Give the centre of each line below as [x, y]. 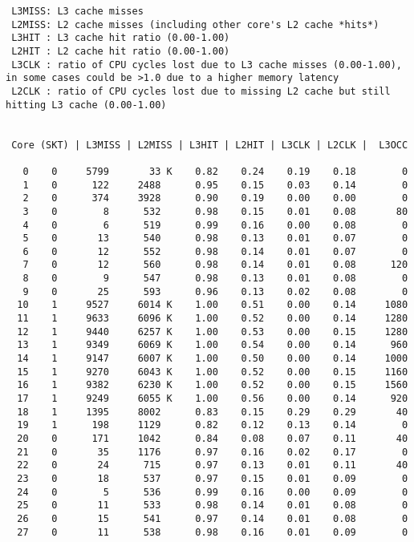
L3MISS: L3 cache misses [77, 11]
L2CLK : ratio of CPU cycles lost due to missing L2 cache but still [201, 91]
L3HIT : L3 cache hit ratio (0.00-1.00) [121, 38]
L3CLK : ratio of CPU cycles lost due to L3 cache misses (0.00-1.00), [207, 65]
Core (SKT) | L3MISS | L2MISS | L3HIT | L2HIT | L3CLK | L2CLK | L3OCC [210, 145]
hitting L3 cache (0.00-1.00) [86, 105]
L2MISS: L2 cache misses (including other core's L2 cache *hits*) [195, 24]
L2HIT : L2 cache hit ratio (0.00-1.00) [121, 51]
